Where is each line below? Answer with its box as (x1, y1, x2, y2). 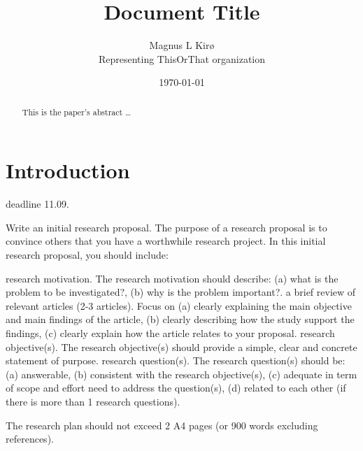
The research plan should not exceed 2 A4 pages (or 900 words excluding (6, 417, 318, 432)
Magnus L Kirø (149, 38, 215, 52)
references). (6, 431, 54, 446)
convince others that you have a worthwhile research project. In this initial (6, 234, 326, 248)
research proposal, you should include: (6, 248, 169, 262)
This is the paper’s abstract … (22, 106, 131, 117)
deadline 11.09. (6, 196, 70, 211)
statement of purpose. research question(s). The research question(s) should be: (6, 353, 346, 368)
